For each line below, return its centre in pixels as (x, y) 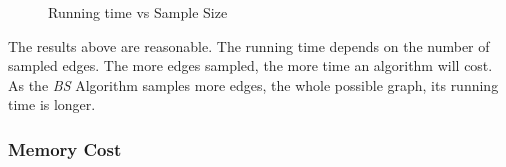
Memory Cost (65, 148)
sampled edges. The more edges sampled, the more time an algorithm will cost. (250, 65)
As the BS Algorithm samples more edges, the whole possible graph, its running (253, 84)
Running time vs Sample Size (138, 12)
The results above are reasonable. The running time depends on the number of (249, 45)
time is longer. (52, 104)
